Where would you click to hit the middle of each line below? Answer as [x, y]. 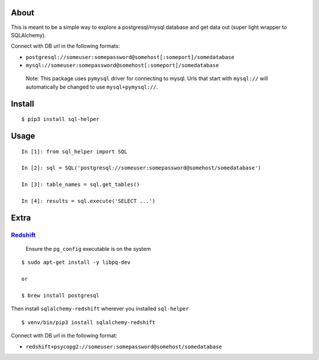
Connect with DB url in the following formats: [66, 46]
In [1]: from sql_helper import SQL [74, 151]
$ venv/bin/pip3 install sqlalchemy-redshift [89, 322]
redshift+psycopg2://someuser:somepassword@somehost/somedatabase [124, 346]
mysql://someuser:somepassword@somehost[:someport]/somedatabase [122, 66]
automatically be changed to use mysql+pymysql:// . [92, 87]
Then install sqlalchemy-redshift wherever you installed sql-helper [100, 309]
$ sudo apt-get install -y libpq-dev [76, 262]
